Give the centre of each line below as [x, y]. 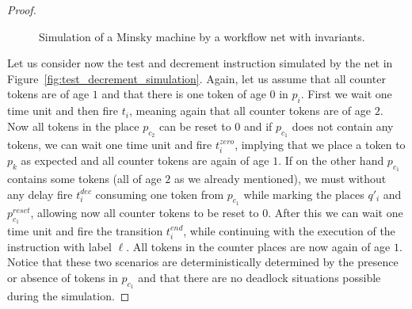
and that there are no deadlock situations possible [259, 277]
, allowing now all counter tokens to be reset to [145, 212]
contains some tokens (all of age [84, 178]
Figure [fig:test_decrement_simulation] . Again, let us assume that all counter [196, 78]
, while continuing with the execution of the [289, 230]
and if [258, 126]
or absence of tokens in [63, 277]
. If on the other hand [331, 160]
